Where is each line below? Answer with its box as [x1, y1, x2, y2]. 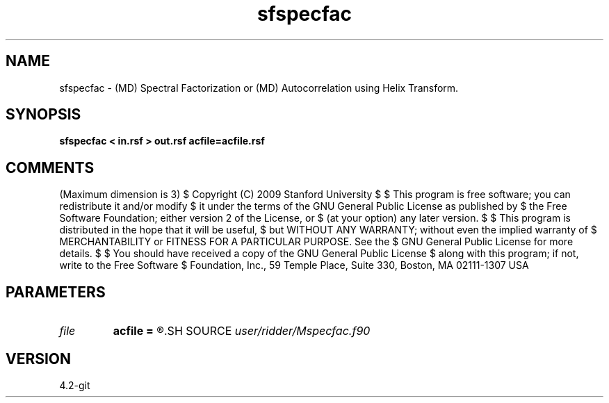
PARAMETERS [6, 283, 106, 301]
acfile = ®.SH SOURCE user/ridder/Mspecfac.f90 [113, 324, 371, 338]
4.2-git [59, 379, 90, 391]
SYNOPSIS [6, 106, 81, 124]
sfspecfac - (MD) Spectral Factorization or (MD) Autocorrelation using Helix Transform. [59, 81, 459, 94]
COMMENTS [6, 158, 95, 176]
